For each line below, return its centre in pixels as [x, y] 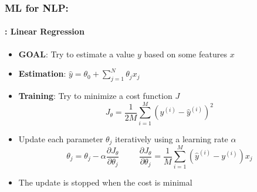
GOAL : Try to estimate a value [77, 54]
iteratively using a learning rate [172, 138]
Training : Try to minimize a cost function [95, 96]
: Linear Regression [45, 31]
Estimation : [42, 73]
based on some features [185, 54]
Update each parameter [61, 138]
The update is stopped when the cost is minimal [105, 182]
